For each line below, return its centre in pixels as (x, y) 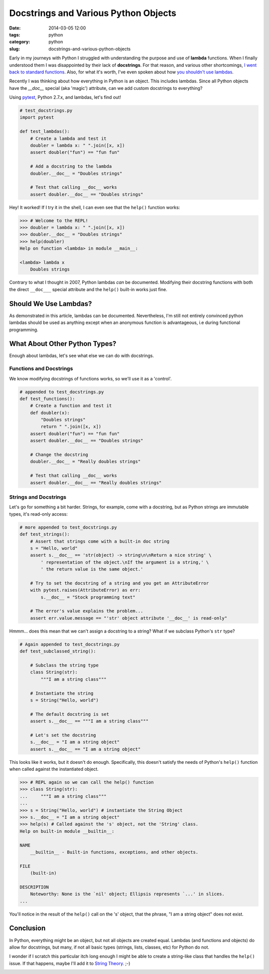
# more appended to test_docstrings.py (68, 527)
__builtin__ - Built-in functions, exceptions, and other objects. (114, 852)
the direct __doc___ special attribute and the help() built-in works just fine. (88, 289)
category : (20, 42)
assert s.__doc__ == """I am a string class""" (89, 721)
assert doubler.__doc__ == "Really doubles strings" (96, 483)
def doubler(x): (50, 413)
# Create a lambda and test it (68, 138)
